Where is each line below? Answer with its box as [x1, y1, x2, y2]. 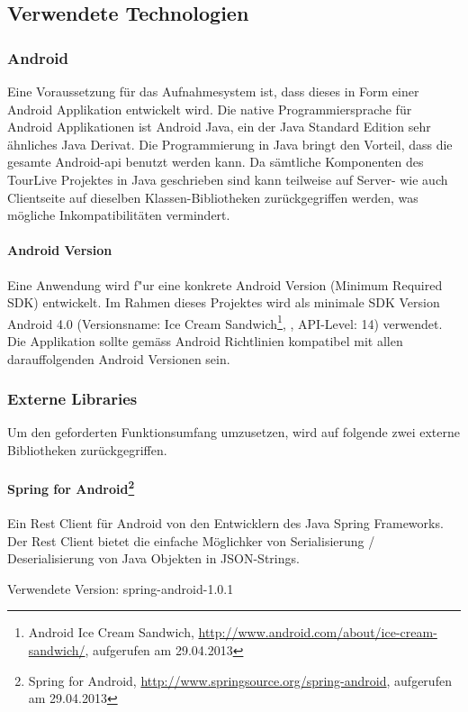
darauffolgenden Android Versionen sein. [7, 349, 230, 368]
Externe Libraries [7, 388, 138, 410]
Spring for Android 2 [7, 477, 135, 497]
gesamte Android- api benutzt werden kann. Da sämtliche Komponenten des [7, 152, 424, 171]
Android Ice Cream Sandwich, [28, 623, 194, 642]
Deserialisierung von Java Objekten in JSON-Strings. [7, 549, 300, 568]
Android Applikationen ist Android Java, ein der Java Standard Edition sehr [7, 117, 431, 136]
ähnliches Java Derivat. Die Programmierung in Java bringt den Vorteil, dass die [7, 134, 453, 153]
